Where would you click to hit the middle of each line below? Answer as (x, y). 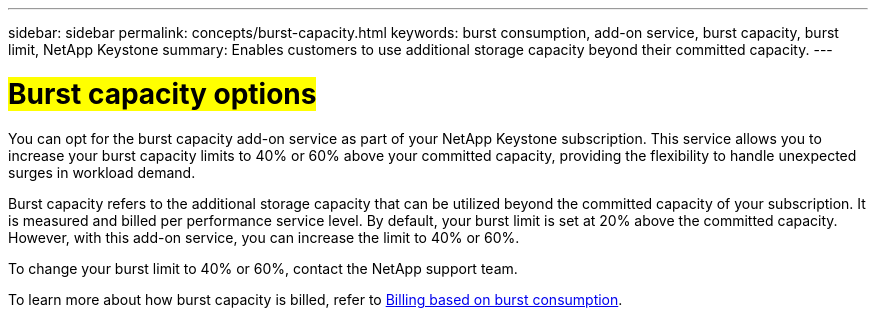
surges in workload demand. (102, 172)
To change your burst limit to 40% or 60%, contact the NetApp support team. (263, 268)
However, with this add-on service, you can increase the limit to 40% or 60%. (264, 237)
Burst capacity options (162, 93)
